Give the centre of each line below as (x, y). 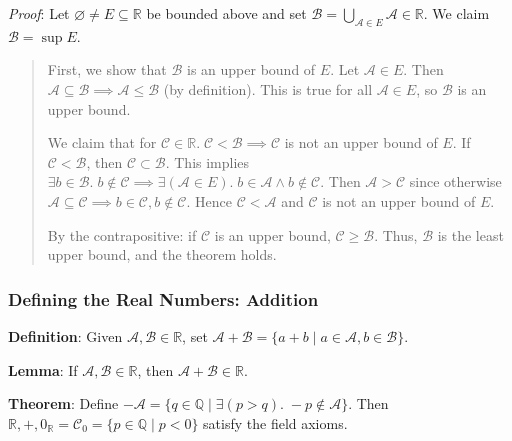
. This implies (207, 161)
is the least (470, 234)
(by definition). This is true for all (268, 88)
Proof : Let (39, 13)
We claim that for (102, 142)
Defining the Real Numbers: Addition (163, 298)
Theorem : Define (63, 403)
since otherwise (455, 181)
